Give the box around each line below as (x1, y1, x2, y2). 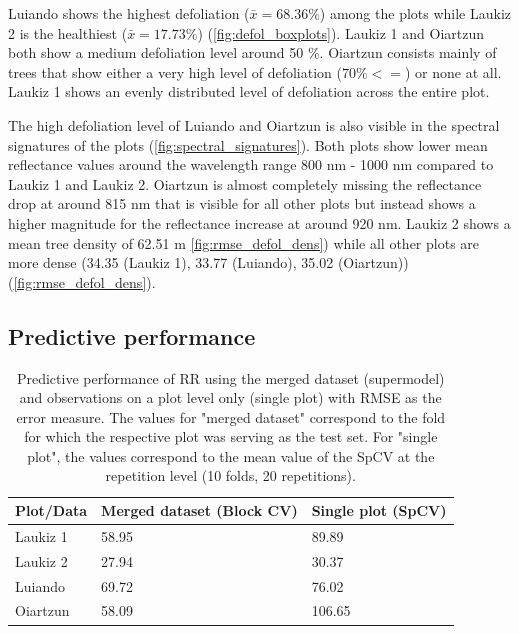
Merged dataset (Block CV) (101, 500, 298, 521)
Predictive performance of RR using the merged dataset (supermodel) (16, 367, 445, 388)
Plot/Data (15, 500, 88, 521)
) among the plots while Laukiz (319, 3, 512, 23)
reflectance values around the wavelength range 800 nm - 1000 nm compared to (8, 154, 494, 175)
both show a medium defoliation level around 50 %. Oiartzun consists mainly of (8, 42, 497, 63)
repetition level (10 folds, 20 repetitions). (105, 465, 356, 486)
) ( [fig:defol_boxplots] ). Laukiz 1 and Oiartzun (197, 22, 484, 43)
